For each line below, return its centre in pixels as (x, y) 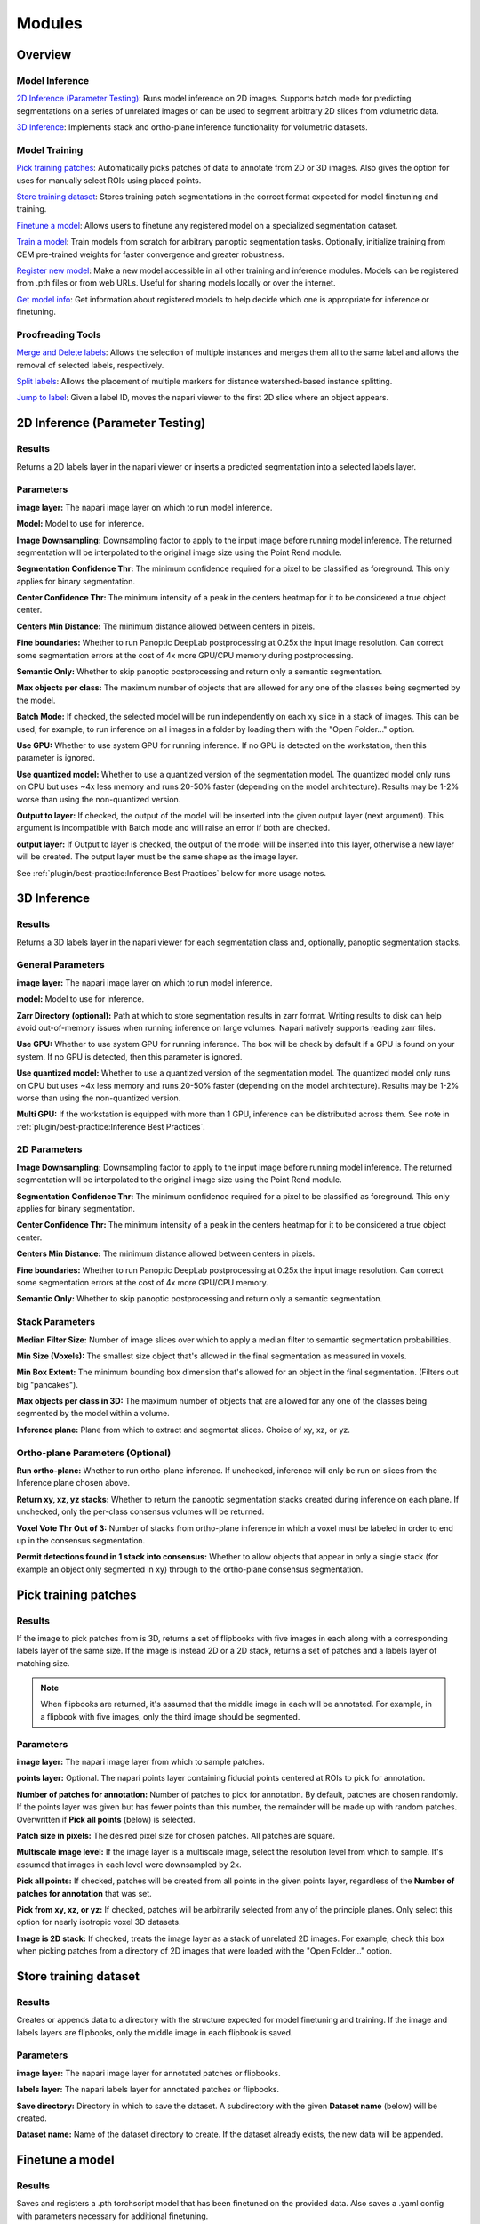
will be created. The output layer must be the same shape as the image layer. (157, 857)
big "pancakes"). (48, 1384)
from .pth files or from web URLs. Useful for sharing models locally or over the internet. (176, 283)
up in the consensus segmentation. (81, 1540)
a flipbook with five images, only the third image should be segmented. (170, 1716)
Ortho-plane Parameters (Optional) (94, 1453)
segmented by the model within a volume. (93, 1414)
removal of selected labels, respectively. (90, 365)
